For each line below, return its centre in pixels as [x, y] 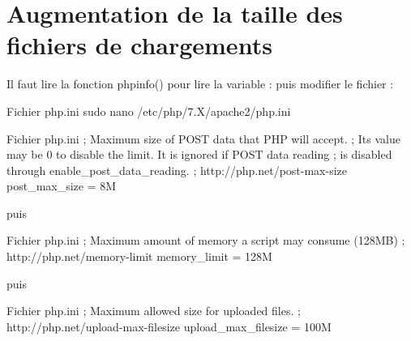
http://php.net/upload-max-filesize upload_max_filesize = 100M [169, 326]
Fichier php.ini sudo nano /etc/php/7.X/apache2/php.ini [149, 111]
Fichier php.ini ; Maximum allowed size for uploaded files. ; [154, 311]
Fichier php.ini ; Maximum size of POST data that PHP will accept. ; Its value [203, 138]
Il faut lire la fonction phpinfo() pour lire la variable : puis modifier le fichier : [200, 84]
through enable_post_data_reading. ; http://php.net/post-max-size [177, 170]
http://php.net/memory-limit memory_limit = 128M [139, 256]
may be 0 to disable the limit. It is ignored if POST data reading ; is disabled [199, 154]
